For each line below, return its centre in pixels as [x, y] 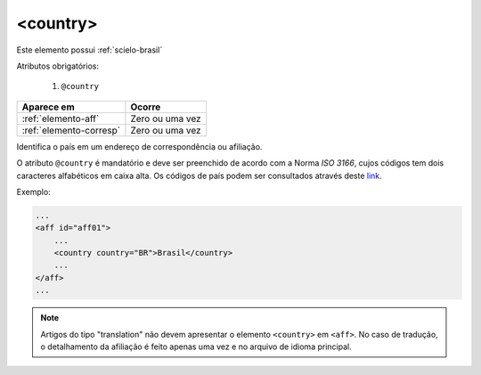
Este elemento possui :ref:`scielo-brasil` [90, 50]
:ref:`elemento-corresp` [71, 130]
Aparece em [48, 107]
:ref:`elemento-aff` [61, 118]
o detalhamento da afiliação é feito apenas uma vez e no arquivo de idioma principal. [196, 346]
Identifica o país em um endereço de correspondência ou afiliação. [139, 146]
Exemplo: [33, 192]
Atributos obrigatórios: [58, 66]
